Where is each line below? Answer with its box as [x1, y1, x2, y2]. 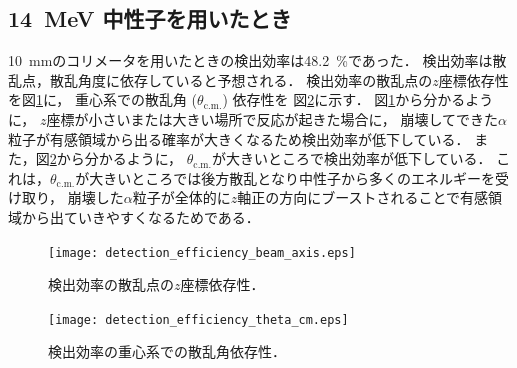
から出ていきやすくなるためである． [21, 206, 260, 227]
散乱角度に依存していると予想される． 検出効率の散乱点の [49, 69, 433, 90]
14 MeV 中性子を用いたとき [8, 3, 292, 34]
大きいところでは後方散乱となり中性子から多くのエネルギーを [89, 167, 495, 188]
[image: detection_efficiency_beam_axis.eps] [48, 245, 356, 260]
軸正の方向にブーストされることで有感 [237, 187, 489, 208]
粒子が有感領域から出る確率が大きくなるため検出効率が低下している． [8, 128, 470, 149]
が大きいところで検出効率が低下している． [212, 148, 492, 169]
